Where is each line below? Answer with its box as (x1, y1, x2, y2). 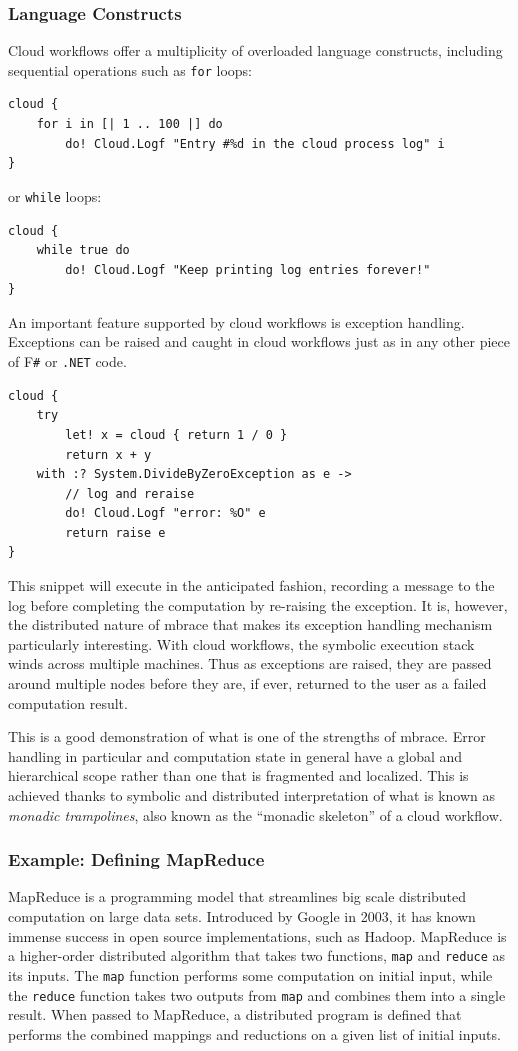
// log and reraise (65, 486, 195, 501)
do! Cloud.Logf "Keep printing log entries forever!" (65, 262, 431, 277)
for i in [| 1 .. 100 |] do (36, 117, 223, 132)
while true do (36, 243, 130, 258)
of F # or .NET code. (8, 351, 127, 372)
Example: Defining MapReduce (8, 847, 265, 872)
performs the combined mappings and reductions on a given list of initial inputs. (8, 1023, 501, 1044)
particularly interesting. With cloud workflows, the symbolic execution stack (8, 633, 475, 654)
